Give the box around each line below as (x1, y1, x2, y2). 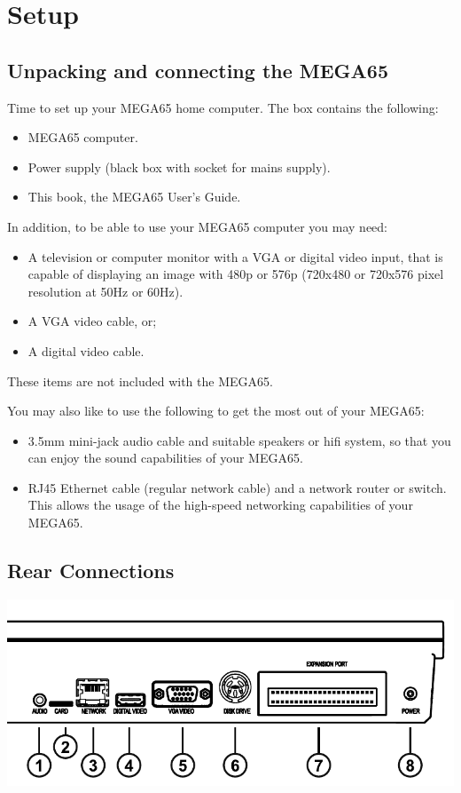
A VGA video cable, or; (27, 312, 157, 330)
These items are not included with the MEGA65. (7, 371, 273, 390)
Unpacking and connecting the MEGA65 (7, 56, 388, 83)
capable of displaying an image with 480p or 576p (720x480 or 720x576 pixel (27, 265, 444, 283)
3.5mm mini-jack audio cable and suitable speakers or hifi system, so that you (27, 431, 451, 449)
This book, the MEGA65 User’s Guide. (27, 187, 241, 206)
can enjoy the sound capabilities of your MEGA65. (27, 448, 303, 467)
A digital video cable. (27, 341, 145, 360)
